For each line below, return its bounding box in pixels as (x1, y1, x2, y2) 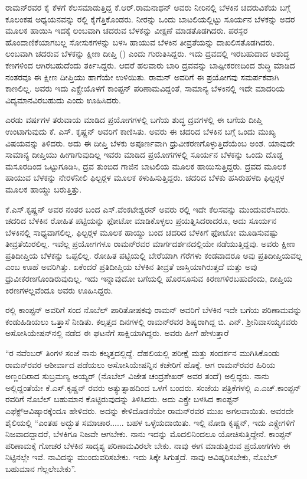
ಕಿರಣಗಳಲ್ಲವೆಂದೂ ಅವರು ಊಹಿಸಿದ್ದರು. (5, 284, 113, 296)
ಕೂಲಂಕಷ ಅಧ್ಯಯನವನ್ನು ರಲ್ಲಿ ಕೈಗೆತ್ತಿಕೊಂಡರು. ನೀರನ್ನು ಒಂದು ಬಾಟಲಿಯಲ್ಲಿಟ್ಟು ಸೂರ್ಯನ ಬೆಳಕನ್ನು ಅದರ (5, 12, 295, 25)
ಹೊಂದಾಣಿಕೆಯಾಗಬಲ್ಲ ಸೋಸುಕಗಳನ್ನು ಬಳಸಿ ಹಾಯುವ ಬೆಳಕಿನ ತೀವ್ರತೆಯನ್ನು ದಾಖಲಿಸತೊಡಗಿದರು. (5, 35, 275, 48)
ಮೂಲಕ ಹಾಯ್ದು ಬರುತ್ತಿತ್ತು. (5, 183, 82, 195)
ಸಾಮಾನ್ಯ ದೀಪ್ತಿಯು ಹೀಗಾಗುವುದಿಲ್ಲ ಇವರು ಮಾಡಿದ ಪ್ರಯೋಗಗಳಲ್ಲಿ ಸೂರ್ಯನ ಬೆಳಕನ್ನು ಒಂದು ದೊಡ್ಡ (5, 148, 283, 161)
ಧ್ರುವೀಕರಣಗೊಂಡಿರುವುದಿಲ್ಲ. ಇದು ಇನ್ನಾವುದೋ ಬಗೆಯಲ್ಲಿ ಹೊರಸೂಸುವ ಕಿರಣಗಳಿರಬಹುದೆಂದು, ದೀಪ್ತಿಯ (5, 272, 293, 285)
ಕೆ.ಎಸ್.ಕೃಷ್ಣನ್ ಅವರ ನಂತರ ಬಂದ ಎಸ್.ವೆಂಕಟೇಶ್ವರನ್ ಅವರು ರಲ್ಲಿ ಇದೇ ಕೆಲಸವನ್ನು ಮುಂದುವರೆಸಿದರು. (5, 203, 290, 215)
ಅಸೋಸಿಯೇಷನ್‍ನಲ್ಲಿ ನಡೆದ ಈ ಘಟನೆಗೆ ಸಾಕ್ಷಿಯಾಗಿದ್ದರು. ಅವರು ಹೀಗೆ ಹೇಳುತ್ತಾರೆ (5, 327, 229, 339)
